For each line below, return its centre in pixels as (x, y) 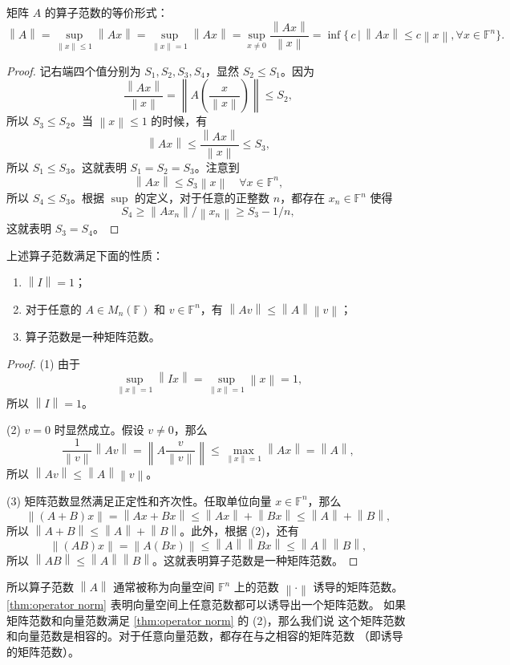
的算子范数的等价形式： (106, 12)
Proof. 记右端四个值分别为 (74, 70)
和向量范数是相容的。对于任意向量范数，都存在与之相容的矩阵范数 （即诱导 (205, 636)
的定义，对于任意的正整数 (202, 198)
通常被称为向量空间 (164, 587)
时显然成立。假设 (99, 430)
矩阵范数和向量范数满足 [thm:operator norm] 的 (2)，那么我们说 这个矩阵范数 (206, 620)
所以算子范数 (40, 587)
